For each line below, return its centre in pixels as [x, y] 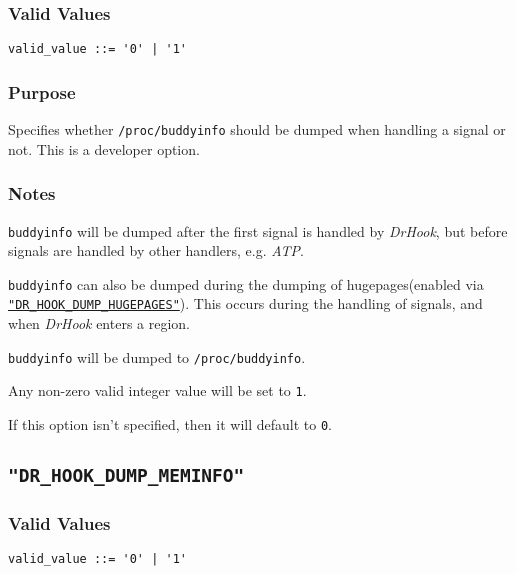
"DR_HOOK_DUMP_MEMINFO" [126, 476]
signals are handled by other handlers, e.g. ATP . [156, 250]
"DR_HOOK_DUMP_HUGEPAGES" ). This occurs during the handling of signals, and [245, 303]
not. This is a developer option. [104, 148]
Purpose [42, 91]
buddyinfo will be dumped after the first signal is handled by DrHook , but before [258, 230]
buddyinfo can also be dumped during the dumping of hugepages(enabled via [246, 283]
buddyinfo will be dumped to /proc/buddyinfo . [157, 356]
